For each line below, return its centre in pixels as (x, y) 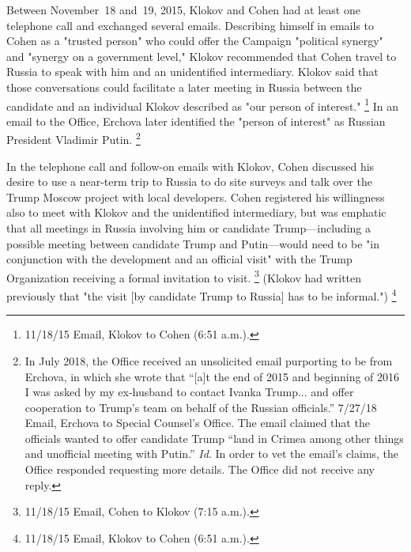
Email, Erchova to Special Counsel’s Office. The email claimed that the (197, 423)
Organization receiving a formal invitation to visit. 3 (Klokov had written (184, 276)
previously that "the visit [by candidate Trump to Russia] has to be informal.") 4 (202, 295)
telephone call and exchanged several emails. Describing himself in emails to (190, 25)
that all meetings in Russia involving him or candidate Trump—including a (189, 228)
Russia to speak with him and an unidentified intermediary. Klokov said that (192, 72)
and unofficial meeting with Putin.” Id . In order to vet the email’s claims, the (212, 454)
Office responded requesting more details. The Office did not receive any (200, 469)
